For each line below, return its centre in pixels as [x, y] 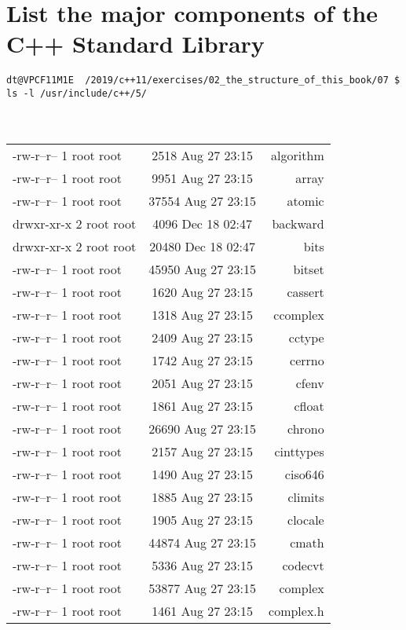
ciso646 [304, 474]
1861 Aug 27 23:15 [203, 405]
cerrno [307, 360]
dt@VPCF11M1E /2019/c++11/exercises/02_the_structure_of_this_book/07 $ [203, 81]
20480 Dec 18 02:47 [203, 246]
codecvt [303, 565]
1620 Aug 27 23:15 [203, 291]
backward [298, 223]
